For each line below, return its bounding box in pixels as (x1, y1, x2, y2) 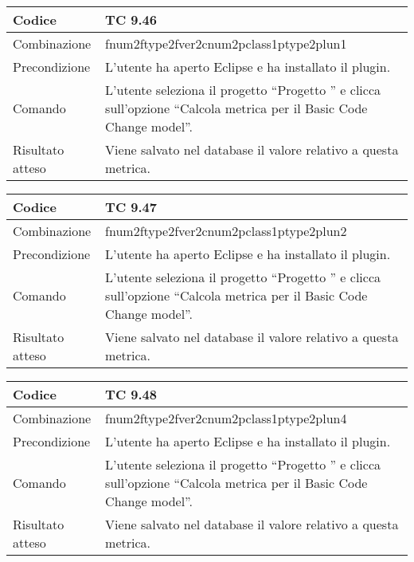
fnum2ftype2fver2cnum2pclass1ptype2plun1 (105, 34, 347, 53)
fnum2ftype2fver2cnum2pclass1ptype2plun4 (105, 409, 347, 427)
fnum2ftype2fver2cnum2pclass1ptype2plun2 (105, 222, 347, 240)
